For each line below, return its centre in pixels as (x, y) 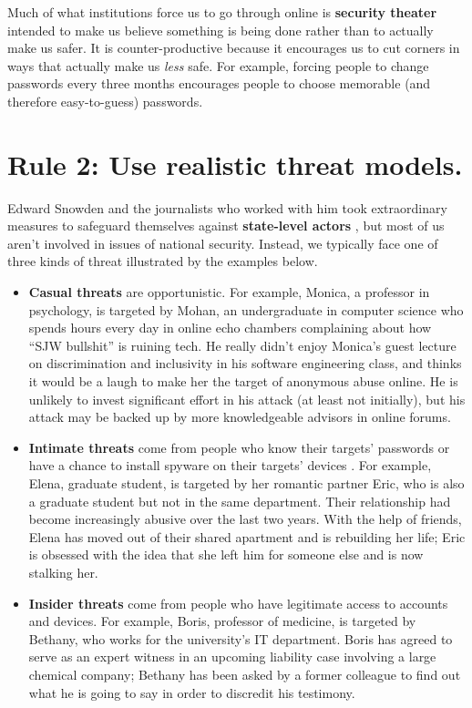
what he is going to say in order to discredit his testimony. (192, 692)
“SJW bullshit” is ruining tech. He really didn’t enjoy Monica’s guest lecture (242, 345)
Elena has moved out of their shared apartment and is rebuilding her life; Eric (247, 536)
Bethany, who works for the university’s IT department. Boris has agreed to (241, 638)
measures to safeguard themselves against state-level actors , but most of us (226, 226)
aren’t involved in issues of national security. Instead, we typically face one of (223, 243)
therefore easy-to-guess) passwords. (105, 101)
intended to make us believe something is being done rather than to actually (221, 30)
